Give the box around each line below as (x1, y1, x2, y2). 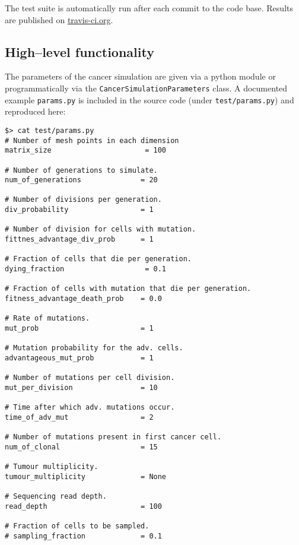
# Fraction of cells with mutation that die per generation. (5, 284, 252, 293)
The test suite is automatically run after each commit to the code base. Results (5, 2, 293, 14)
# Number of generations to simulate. (5, 166, 158, 175)
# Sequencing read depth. (5, 492, 107, 501)
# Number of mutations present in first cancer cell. (5, 433, 222, 442)
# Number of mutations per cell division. (5, 373, 175, 382)
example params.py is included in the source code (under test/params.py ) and (5, 93, 294, 106)
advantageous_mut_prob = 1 (5, 353, 154, 362)
